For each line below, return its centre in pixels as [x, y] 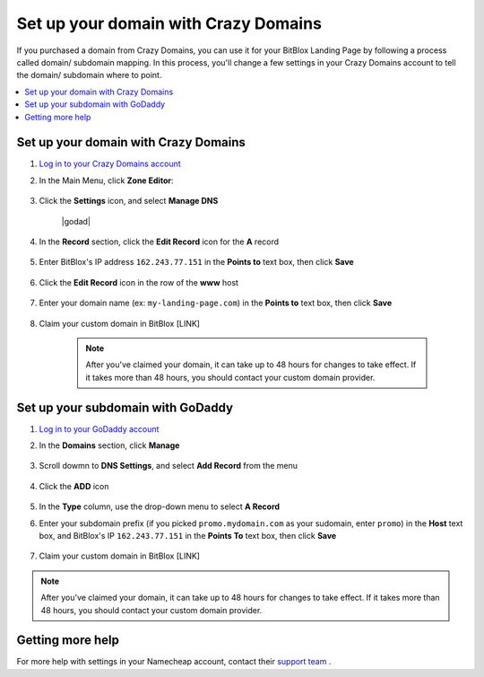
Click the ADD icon [74, 486]
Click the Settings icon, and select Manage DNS [129, 201]
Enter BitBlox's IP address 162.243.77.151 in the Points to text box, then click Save [196, 262]
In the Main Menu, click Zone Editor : [106, 180]
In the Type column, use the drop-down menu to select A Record [160, 506]
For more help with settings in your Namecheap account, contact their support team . [174, 662]
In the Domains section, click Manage [109, 445]
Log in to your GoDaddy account [99, 429]
